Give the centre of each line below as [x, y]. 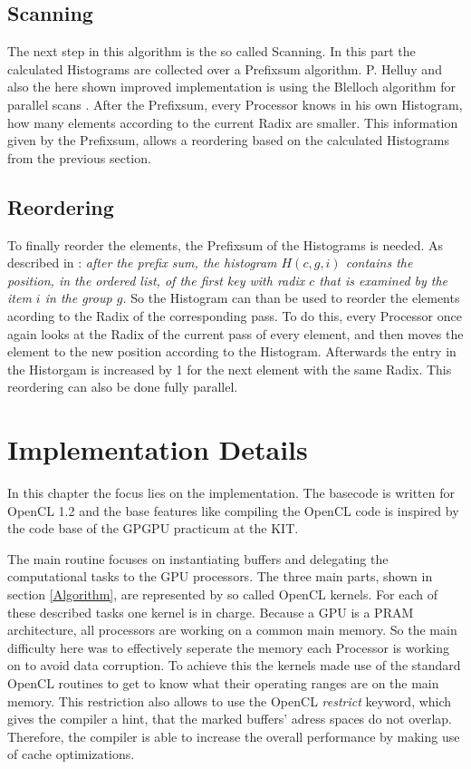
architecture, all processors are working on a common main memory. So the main [232, 630]
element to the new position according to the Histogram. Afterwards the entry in [232, 351]
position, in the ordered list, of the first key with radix [156, 280]
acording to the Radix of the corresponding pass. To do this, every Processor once [235, 315]
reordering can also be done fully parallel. [123, 387]
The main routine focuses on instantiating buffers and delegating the [198, 558]
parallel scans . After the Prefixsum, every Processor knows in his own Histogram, [235, 104]
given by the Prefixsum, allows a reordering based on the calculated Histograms [229, 140]
